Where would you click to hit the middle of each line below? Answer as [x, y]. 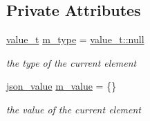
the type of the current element [72, 62]
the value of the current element [74, 109]
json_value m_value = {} [62, 86]
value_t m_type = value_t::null [75, 39]
